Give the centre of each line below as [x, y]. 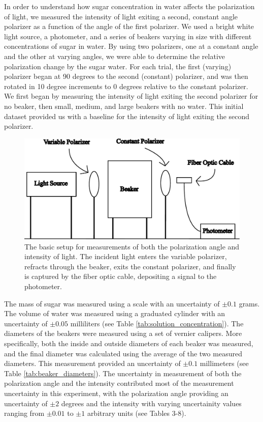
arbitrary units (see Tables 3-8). [137, 413]
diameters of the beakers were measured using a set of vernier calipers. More [123, 333]
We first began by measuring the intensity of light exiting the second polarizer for [131, 96]
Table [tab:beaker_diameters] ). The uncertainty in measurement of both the [123, 373]
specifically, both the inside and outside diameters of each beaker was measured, [129, 343]
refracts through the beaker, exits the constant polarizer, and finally [130, 266]
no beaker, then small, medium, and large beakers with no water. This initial [124, 106]
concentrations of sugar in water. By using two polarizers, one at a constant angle [131, 46]
